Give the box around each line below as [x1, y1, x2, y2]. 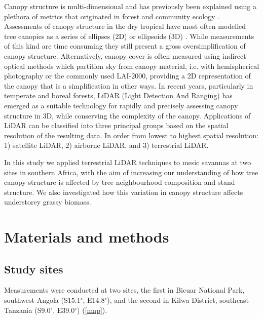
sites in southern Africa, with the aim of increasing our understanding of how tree [4, 167, 258, 177]
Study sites [4, 261, 63, 276]
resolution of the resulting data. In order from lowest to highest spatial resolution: [4, 130, 258, 140]
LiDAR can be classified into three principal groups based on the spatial [4, 120, 229, 131]
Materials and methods [4, 226, 169, 247]
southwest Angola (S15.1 [4, 295, 81, 305]
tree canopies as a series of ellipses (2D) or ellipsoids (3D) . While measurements [4, 30, 254, 41]
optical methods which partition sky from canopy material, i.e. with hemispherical [4, 60, 259, 71]
